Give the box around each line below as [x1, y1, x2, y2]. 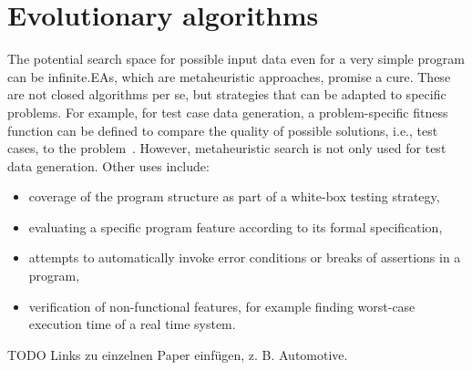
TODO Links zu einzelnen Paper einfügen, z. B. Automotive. [7, 344, 348, 364]
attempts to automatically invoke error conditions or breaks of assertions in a [28, 248, 461, 267]
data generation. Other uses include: [7, 156, 210, 175]
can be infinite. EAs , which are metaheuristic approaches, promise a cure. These [7, 67, 451, 86]
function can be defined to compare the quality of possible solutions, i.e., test [7, 120, 438, 139]
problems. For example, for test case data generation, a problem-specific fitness [7, 102, 448, 121]
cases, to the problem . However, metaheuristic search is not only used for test [7, 139, 446, 158]
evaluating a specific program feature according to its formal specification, [28, 217, 443, 236]
